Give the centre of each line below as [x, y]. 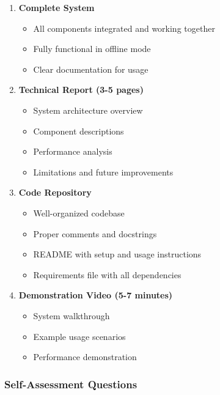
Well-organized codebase [79, 212]
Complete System [57, 7]
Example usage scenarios [79, 336]
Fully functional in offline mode [92, 49]
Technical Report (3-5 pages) [81, 90]
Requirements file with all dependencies [107, 274]
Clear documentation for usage [91, 69]
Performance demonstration [85, 357]
